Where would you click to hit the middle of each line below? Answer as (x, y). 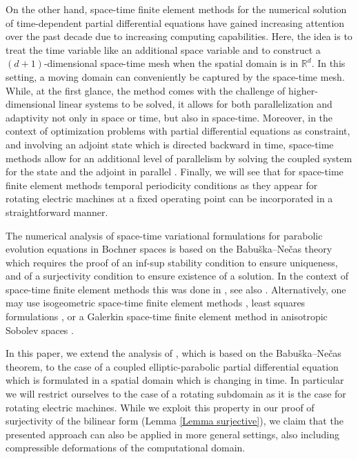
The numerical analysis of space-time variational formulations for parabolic (164, 235)
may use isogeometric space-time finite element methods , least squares (156, 303)
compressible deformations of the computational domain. (126, 448)
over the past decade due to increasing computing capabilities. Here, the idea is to (179, 36)
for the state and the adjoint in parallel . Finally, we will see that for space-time (175, 172)
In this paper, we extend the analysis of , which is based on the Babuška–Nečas (173, 353)
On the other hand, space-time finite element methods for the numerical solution (176, 9)
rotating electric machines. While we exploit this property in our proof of (160, 407)
